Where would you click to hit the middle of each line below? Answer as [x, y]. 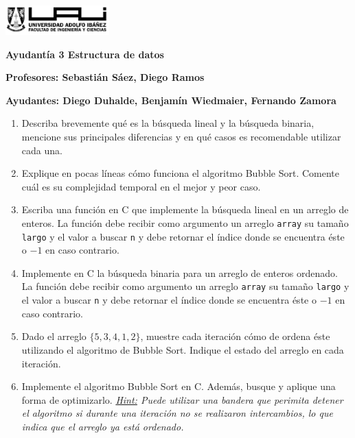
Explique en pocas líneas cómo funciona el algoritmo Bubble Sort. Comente [181, 173]
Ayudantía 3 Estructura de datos [85, 54]
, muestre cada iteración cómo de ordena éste [235, 336]
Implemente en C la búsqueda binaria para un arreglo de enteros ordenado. [180, 272]
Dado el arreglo [54, 336]
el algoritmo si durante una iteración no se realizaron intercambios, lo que [177, 413]
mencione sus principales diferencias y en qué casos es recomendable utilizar [181, 136]
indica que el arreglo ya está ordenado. [103, 426]
